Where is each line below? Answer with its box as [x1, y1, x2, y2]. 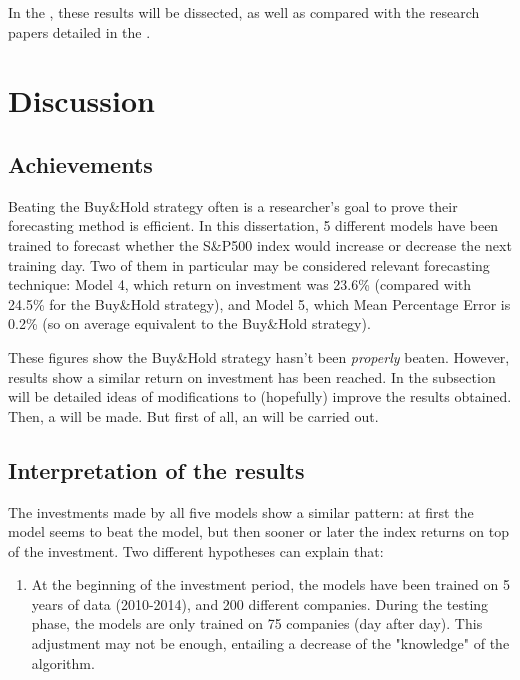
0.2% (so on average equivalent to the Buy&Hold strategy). [8, 313, 371, 334]
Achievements [8, 148, 153, 179]
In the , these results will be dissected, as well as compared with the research [8, 2, 480, 22]
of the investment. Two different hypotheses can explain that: [8, 540, 384, 561]
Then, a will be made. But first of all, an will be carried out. [8, 405, 379, 426]
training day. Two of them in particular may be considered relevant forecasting [8, 254, 490, 275]
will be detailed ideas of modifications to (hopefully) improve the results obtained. [8, 386, 512, 407]
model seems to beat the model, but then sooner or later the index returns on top [8, 521, 509, 542]
